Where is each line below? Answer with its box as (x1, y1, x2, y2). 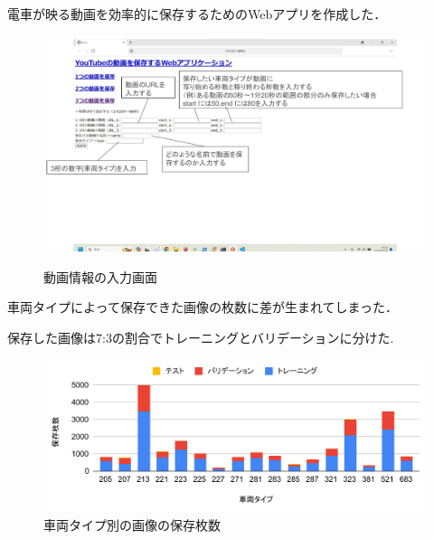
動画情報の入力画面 (43, 267, 157, 286)
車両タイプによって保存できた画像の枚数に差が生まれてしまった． (7, 298, 398, 317)
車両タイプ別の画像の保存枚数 (43, 515, 221, 534)
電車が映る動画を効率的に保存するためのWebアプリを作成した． (7, 5, 387, 23)
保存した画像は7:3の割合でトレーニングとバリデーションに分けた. (7, 327, 394, 346)
